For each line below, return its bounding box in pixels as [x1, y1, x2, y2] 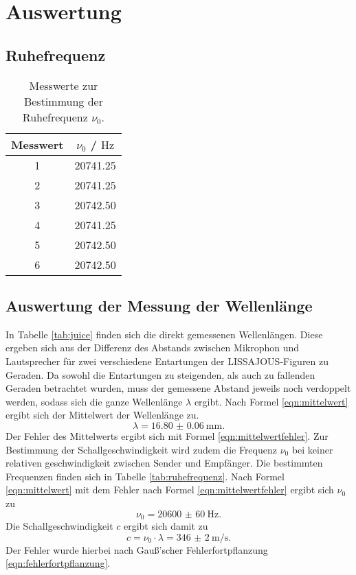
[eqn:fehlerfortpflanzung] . [5, 556, 111, 570]
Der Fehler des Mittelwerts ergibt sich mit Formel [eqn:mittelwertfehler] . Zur [5, 428, 329, 443]
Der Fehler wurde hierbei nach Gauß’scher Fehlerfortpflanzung [5, 542, 268, 556]
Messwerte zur [29, 77, 98, 93]
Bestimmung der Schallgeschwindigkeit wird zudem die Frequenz [5, 442, 277, 456]
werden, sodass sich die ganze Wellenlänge [5, 394, 183, 408]
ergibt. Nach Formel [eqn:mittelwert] [194, 394, 348, 408]
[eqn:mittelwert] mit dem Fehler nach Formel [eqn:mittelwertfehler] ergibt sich [5, 482, 334, 497]
